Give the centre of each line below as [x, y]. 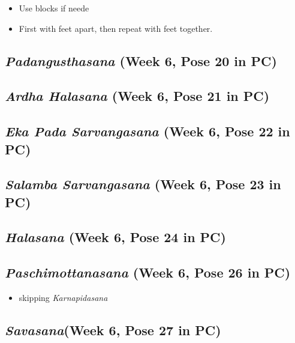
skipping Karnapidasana [63, 298]
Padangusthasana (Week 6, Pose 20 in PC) [141, 60]
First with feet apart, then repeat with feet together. [116, 28]
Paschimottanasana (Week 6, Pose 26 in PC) [148, 272]
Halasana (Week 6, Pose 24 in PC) [115, 237]
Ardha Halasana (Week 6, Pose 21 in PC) [137, 96]
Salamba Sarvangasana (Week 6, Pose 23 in [143, 184]
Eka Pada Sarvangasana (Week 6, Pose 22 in [147, 131]
